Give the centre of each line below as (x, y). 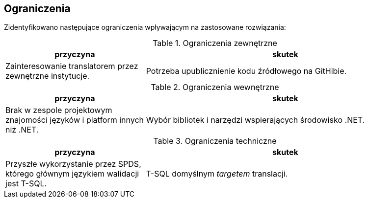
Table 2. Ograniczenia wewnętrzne (215, 87)
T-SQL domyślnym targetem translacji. (217, 174)
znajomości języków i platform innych (75, 120)
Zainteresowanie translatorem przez (72, 66)
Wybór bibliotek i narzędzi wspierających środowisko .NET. (255, 120)
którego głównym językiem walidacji (72, 174)
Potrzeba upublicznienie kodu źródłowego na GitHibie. (246, 71)
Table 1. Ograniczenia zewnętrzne (215, 43)
